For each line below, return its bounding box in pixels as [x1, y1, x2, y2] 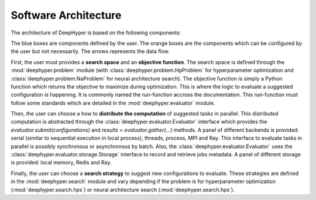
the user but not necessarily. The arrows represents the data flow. [11, 48, 170, 55]
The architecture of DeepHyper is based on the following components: [11, 29, 181, 36]
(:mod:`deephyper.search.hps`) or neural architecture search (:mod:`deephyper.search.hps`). [11, 186, 235, 193]
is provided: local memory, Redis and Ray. [11, 159, 112, 166]
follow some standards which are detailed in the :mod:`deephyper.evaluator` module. [11, 99, 215, 106]
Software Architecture [11, 9, 122, 22]
